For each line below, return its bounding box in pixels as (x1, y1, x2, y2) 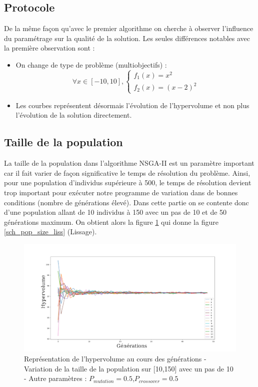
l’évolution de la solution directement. (15, 110, 132, 120)
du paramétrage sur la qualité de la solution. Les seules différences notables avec (4, 33, 250, 43)
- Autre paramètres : (24, 373, 87, 383)
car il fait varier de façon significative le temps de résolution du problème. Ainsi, (4, 167, 250, 178)
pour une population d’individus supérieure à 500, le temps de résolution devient (4, 177, 251, 188)
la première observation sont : (4, 43, 95, 53)
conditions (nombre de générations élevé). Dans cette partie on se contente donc (4, 197, 249, 207)
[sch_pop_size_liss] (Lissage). (4, 226, 97, 237)
